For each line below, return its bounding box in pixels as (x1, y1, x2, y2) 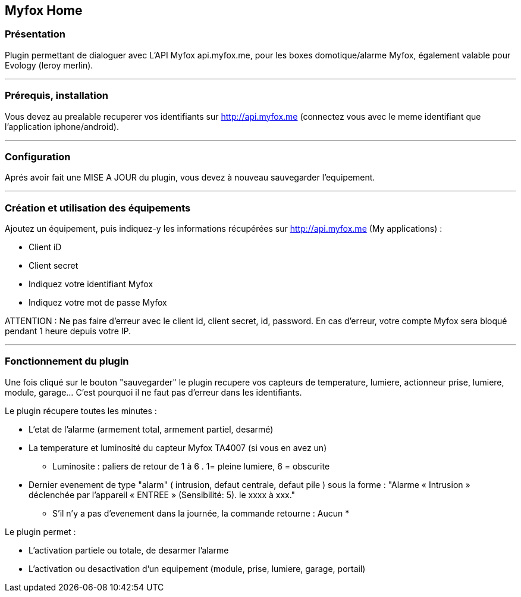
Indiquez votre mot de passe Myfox (29, 297, 167, 308)
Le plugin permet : (5, 526, 76, 537)
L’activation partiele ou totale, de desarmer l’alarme (29, 545, 229, 555)
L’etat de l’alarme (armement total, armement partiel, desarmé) (29, 424, 274, 434)
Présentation (5, 28, 65, 41)
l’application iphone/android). (5, 121, 119, 132)
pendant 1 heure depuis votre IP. (5, 326, 131, 337)
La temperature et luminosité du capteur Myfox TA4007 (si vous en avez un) (29, 442, 327, 453)
